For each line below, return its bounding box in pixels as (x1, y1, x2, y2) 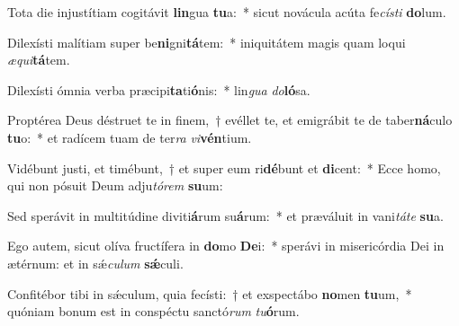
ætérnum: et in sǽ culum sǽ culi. (7, 253, 184, 272)
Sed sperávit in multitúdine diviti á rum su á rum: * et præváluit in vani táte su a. (7, 206, 444, 225)
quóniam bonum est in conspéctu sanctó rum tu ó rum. (7, 302, 300, 321)
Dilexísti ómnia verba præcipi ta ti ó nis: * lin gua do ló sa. (7, 80, 310, 99)
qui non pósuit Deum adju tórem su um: (7, 176, 223, 195)
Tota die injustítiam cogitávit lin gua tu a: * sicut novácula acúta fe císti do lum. (7, 3, 446, 21)
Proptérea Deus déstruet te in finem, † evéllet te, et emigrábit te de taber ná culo (7, 110, 453, 129)
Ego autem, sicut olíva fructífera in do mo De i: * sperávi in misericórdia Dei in (7, 236, 445, 255)
